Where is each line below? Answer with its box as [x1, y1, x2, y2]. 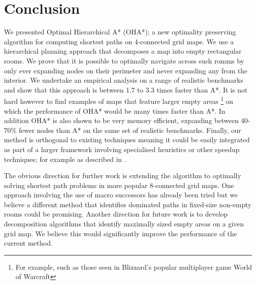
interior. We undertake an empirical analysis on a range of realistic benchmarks [4, 75, 243, 85]
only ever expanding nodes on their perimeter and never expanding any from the [4, 65, 248, 75]
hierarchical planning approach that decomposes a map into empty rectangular [4, 46, 242, 56]
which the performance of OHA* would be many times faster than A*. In [4, 105, 225, 116]
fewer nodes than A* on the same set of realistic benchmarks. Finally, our [19, 125, 241, 135]
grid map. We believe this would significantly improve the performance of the [4, 228, 237, 238]
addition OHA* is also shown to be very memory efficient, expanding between [4, 115, 239, 126]
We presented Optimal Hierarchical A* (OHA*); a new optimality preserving [4, 27, 236, 37]
